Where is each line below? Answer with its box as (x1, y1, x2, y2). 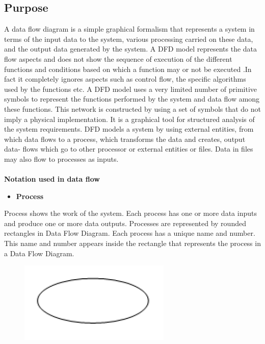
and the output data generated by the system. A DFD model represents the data (4, 43, 257, 54)
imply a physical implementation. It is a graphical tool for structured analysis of (4, 113, 255, 124)
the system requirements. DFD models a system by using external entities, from (4, 124, 254, 134)
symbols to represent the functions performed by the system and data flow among (4, 93, 260, 104)
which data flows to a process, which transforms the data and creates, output (4, 133, 246, 144)
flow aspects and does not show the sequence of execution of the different (4, 53, 232, 64)
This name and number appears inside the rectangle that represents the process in (4, 238, 261, 249)
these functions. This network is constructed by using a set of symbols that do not (4, 103, 261, 114)
